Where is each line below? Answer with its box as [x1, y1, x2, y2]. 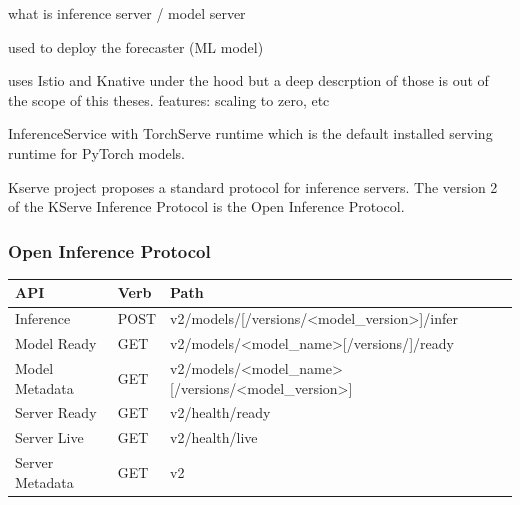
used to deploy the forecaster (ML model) [8, 36, 264, 57]
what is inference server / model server [8, 3, 246, 23]
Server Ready [15, 402, 97, 423]
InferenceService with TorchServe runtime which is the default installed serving [8, 123, 493, 144]
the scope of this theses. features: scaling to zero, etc [8, 89, 330, 110]
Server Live [15, 427, 84, 448]
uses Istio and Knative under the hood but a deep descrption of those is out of [8, 70, 489, 91]
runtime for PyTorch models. [8, 142, 185, 163]
